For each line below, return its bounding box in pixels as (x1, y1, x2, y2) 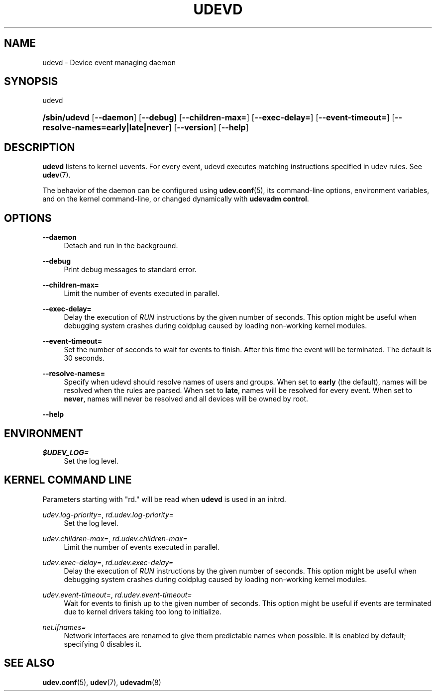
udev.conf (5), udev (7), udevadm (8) (42, 678, 161, 687)
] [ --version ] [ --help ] (169, 122, 249, 133)
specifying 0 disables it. (64, 639, 142, 648)
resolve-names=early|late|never (42, 122, 169, 133)
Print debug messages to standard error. (64, 265, 197, 274)
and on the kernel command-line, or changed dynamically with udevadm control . (42, 195, 309, 203)
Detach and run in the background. (64, 241, 178, 250)
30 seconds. (64, 354, 105, 363)
